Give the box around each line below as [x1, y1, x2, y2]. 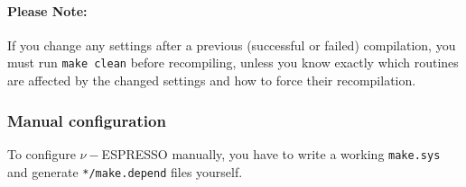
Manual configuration [7, 109, 166, 131]
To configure [7, 144, 76, 163]
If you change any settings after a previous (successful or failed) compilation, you [7, 35, 456, 54]
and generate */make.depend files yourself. [7, 162, 243, 181]
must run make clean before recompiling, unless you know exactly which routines [7, 53, 459, 72]
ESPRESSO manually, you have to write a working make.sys [101, 144, 441, 163]
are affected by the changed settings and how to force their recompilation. [7, 71, 416, 90]
